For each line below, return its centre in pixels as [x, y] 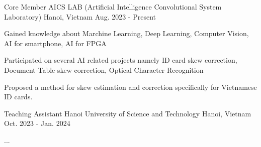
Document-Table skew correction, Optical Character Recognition [104, 69]
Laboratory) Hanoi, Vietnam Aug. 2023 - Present [80, 16]
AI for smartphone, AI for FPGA [55, 43]
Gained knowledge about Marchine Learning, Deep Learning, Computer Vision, [126, 33]
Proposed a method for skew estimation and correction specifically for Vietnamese [130, 87]
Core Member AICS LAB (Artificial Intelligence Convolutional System [113, 7]
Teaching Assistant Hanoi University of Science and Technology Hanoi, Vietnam [128, 113]
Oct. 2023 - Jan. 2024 [37, 123]
